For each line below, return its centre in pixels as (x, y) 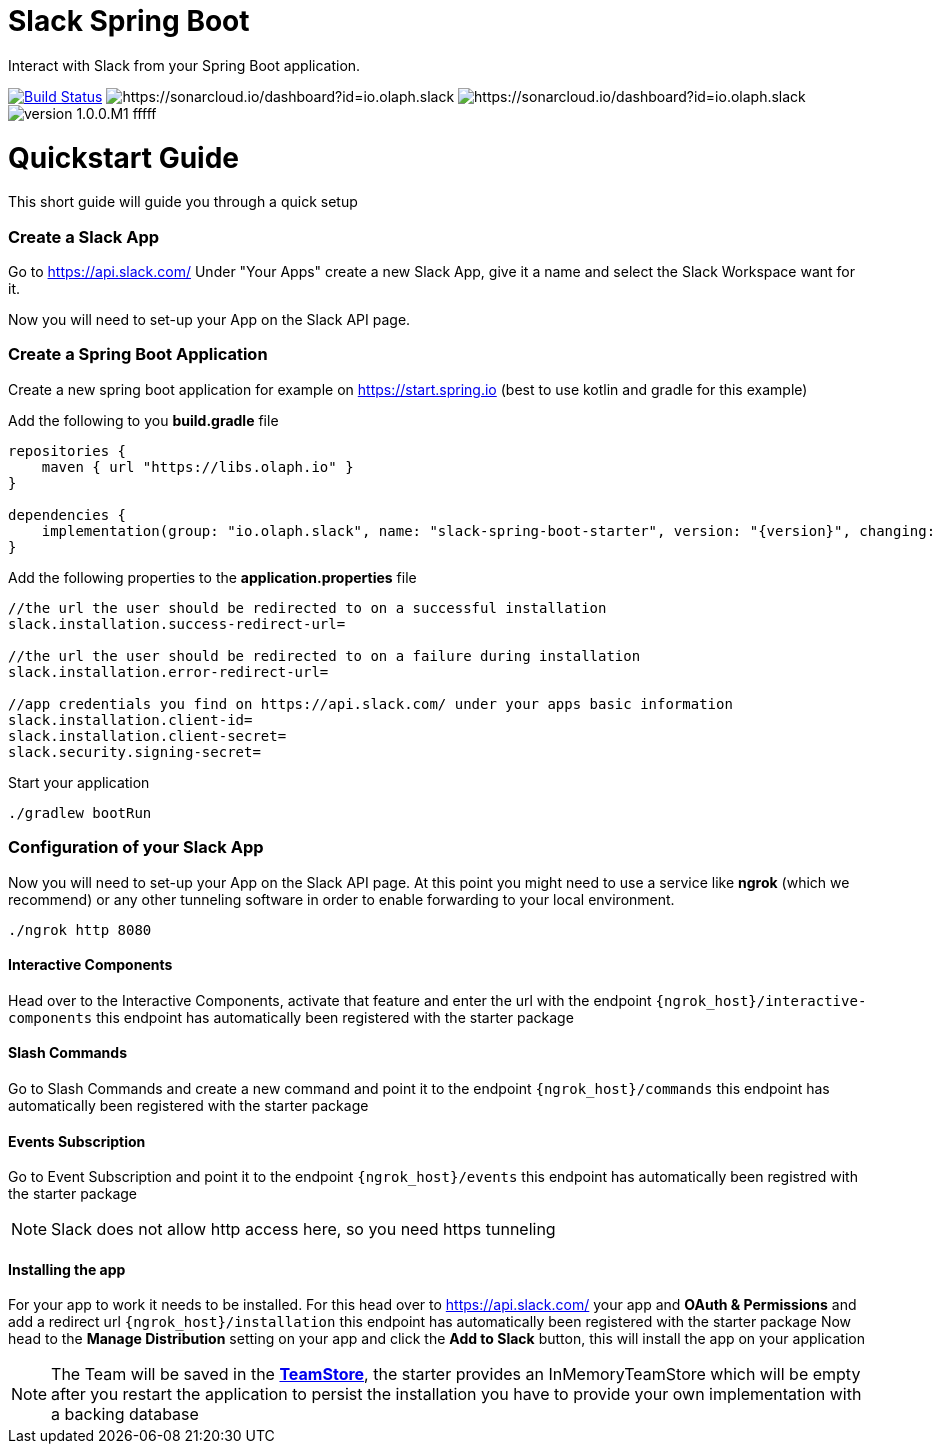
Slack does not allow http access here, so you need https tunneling (303, 1229)
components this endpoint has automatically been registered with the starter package (291, 1017)
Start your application (79, 782)
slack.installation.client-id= (130, 719)
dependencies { (67, 514)
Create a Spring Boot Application (138, 354)
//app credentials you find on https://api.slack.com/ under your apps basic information (370, 703)
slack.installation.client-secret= (147, 735)
